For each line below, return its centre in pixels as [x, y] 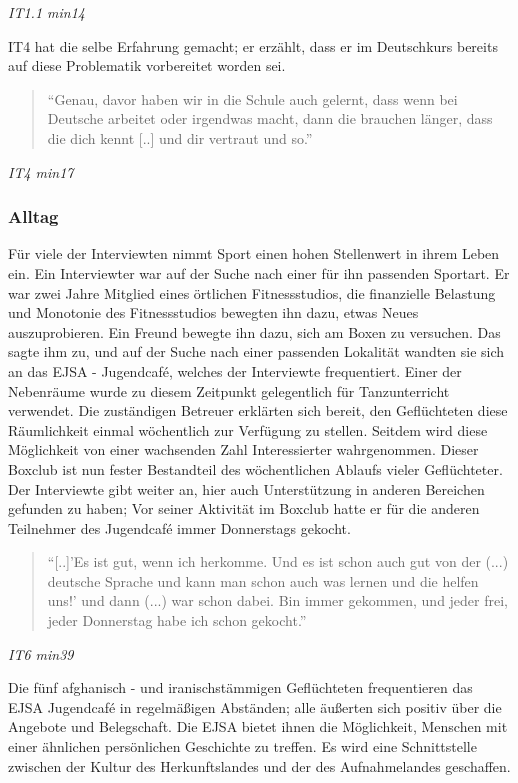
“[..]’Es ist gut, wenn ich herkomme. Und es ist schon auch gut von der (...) [278, 561]
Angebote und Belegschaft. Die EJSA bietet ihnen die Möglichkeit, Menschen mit [258, 726]
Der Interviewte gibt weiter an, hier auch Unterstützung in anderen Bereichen [246, 488]
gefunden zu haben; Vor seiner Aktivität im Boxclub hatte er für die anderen [244, 508]
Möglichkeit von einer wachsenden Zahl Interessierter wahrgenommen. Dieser [243, 449]
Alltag [33, 216]
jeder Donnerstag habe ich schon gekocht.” [177, 620]
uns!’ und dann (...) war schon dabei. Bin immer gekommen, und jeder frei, [278, 600]
